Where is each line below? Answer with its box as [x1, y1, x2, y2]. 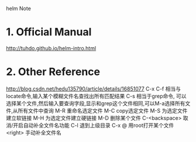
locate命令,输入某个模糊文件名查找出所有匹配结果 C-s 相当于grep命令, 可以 [6, 92, 187, 99]
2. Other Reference [6, 65, 101, 78]
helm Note [6, 5, 31, 12]
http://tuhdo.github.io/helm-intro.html [6, 44, 97, 51]
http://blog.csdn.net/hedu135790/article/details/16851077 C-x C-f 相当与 [6, 85, 181, 92]
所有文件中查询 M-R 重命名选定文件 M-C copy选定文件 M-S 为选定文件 [18, 107, 188, 114]
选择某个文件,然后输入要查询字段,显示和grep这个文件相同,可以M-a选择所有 [6, 99, 185, 107]
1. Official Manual [6, 26, 92, 39]
